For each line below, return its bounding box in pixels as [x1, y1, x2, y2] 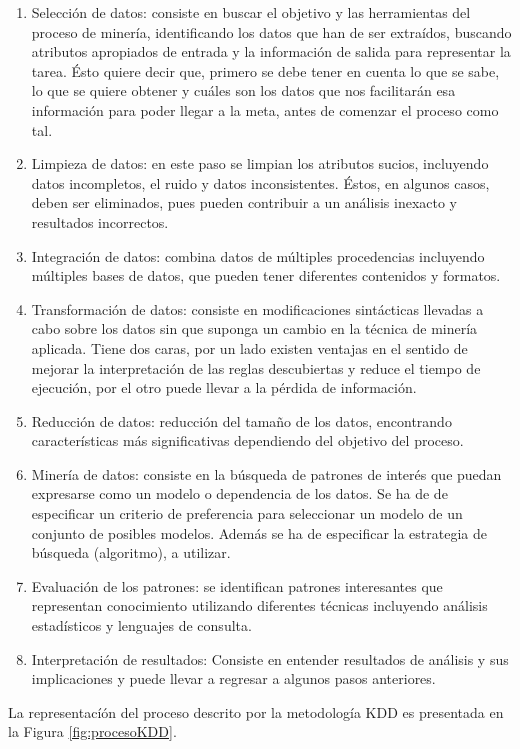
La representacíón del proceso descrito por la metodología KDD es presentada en [8, 701, 504, 722]
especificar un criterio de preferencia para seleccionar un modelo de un [31, 503, 463, 524]
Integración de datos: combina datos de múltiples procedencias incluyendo [31, 245, 485, 266]
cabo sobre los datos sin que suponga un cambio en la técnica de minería [31, 318, 478, 339]
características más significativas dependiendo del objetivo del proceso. [31, 430, 464, 451]
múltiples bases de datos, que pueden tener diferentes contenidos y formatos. [31, 265, 501, 286]
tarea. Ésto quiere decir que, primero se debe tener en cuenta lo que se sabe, [31, 60, 500, 81]
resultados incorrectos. [31, 211, 169, 232]
